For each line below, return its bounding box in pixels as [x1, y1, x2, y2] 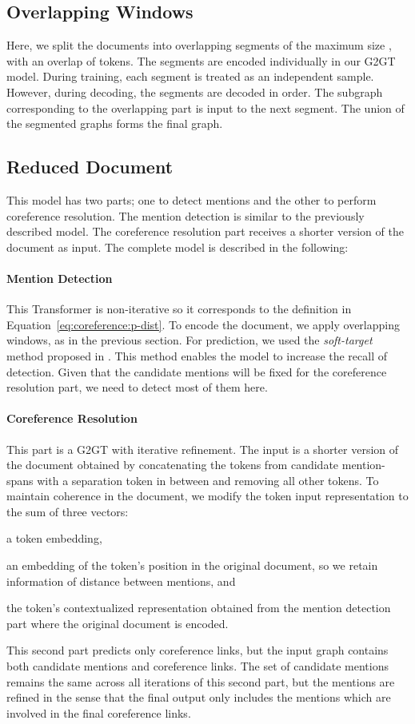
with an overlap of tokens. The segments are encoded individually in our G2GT [6, 52, 396, 69]
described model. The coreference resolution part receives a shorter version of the [6, 223, 404, 240]
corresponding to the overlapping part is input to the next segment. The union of [6, 99, 405, 116]
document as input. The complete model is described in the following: [6, 238, 349, 255]
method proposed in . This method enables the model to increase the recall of [6, 347, 388, 364]
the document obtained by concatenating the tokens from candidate [6, 456, 339, 473]
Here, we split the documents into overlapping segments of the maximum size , [6, 37, 392, 54]
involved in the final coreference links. [6, 704, 191, 721]
